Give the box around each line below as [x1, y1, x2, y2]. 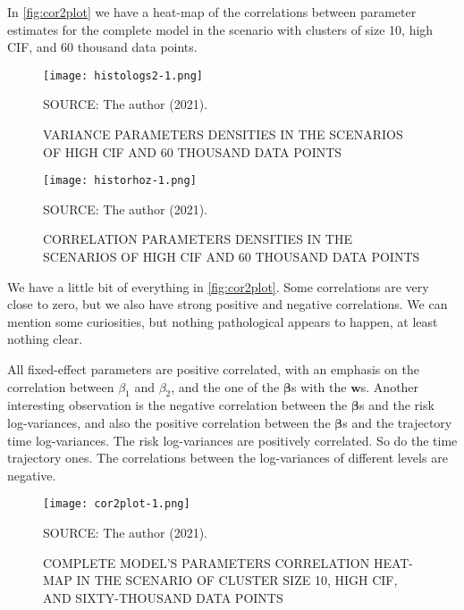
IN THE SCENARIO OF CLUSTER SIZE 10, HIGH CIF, [76, 571, 398, 589]
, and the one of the [171, 377, 280, 396]
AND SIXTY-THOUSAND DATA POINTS [43, 588, 283, 606]
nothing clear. [7, 330, 83, 348]
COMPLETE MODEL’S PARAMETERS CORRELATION [43, 553, 370, 572]
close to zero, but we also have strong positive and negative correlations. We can [7, 295, 448, 313]
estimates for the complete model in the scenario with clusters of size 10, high [7, 20, 434, 38]
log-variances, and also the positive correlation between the [7, 414, 331, 432]
